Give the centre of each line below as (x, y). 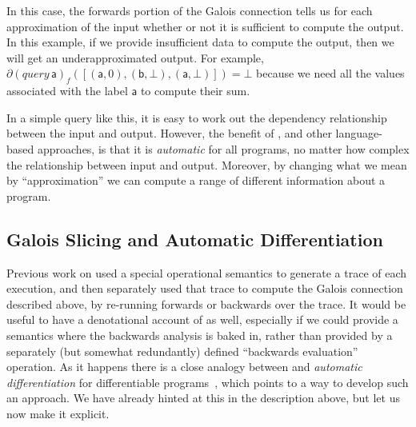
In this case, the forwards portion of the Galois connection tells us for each (190, 10)
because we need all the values (330, 73)
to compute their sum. (195, 91)
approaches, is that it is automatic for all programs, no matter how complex (223, 148)
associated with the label (67, 91)
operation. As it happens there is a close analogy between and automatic (184, 367)
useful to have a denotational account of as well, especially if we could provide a (202, 319)
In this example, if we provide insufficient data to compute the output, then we (200, 42)
